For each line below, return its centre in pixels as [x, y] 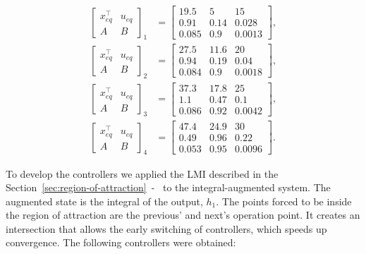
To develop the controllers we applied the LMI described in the [142, 173]
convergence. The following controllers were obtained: [121, 242]
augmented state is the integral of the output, [104, 201]
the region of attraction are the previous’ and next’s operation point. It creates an [183, 215]
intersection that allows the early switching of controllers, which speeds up [166, 228]
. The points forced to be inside [284, 201]
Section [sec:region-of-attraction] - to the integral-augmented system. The [168, 187]
